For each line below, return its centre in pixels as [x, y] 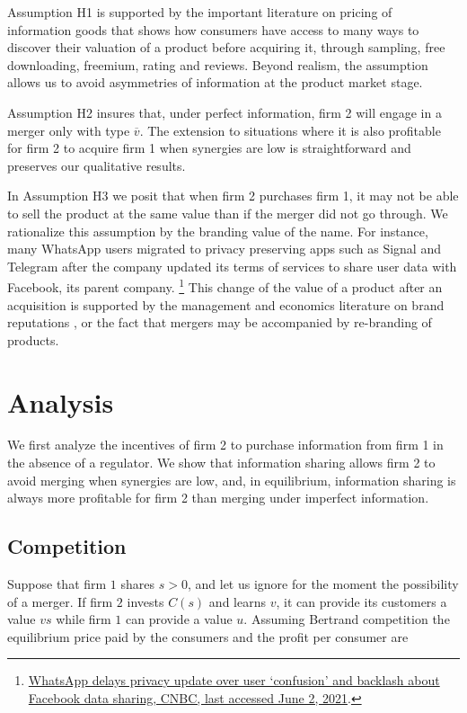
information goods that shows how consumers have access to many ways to [213, 29]
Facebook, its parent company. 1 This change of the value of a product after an [225, 285]
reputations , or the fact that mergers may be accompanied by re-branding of [220, 322]
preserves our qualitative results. [97, 165]
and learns [237, 601]
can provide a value [179, 619]
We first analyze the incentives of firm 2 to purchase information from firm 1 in [225, 445]
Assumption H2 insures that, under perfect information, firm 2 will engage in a [225, 112]
